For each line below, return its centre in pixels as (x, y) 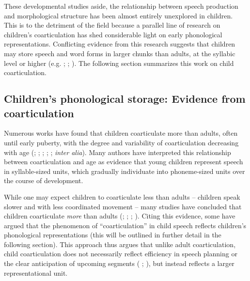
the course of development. (44, 180)
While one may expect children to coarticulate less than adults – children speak (122, 196)
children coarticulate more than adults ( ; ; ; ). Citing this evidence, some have (120, 216)
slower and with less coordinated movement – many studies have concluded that (123, 206)
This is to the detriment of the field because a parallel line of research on (112, 25)
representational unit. (36, 273)
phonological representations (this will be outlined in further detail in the (113, 235)
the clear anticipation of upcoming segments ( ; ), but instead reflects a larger (119, 263)
